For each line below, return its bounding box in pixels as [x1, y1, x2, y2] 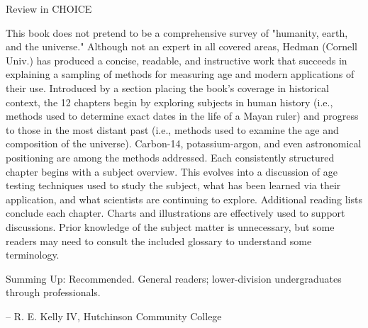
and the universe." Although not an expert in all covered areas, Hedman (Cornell [6, 39, 357, 54]
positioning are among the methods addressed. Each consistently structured [6, 149, 335, 164]
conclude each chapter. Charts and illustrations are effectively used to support [6, 205, 345, 220]
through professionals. [6, 285, 101, 300]
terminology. [6, 247, 60, 262]
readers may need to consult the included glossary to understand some [6, 233, 312, 248]
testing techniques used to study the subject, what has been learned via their [6, 178, 341, 193]
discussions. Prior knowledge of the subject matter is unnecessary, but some [6, 219, 335, 234]
